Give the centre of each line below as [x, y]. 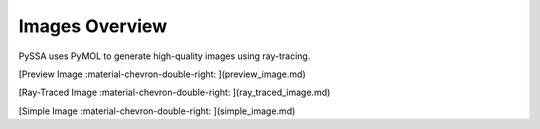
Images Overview [93, 26]
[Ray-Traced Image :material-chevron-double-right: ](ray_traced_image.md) [174, 92]
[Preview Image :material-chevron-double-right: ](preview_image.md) [162, 74]
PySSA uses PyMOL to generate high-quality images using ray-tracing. [164, 56]
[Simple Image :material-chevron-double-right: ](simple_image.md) [157, 111]
